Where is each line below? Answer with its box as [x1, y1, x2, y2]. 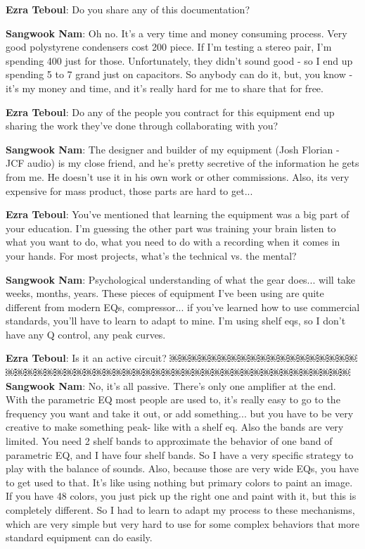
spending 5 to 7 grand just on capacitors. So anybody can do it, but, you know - [6, 67, 353, 82]
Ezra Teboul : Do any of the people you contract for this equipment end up [6, 104, 335, 119]
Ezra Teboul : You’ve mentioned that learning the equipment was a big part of [6, 207, 350, 222]
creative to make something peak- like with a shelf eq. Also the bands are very [6, 419, 344, 434]
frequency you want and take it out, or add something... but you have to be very [6, 405, 354, 420]
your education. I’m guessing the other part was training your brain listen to [6, 220, 336, 235]
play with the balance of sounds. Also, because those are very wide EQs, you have [6, 461, 359, 476]
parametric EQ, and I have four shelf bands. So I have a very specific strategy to [6, 447, 354, 462]
